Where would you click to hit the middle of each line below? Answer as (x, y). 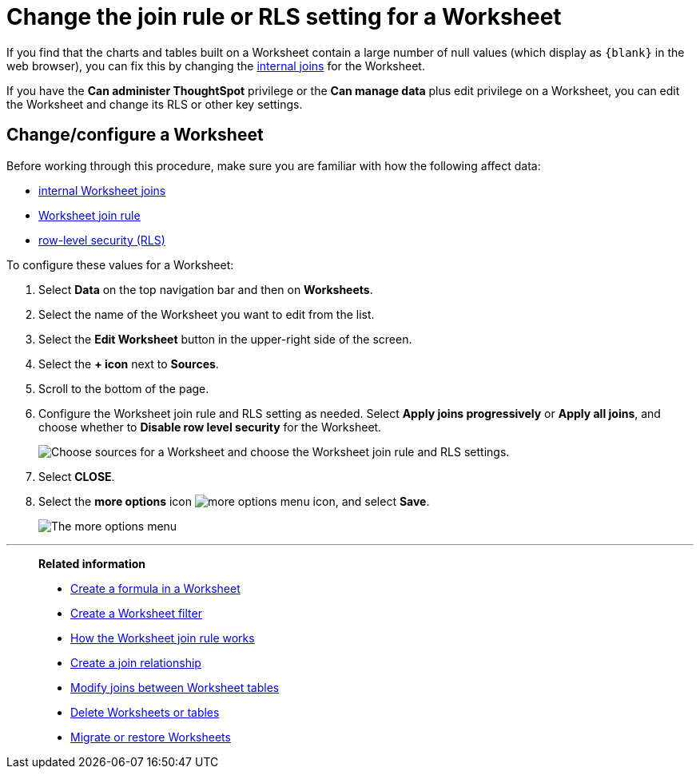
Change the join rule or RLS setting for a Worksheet (284, 17)
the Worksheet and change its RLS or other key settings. (155, 104)
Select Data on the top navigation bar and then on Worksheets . (206, 289)
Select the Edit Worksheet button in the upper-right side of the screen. (225, 339)
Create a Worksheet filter (136, 613)
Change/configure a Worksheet (135, 135)
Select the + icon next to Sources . (129, 364)
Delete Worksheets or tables (145, 712)
